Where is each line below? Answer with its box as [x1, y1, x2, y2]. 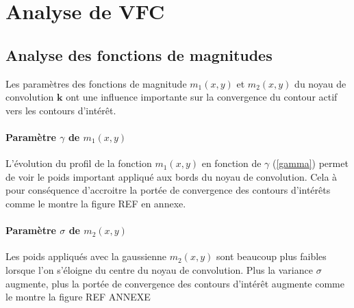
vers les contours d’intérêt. [5, 103, 116, 117]
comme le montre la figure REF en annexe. [5, 196, 186, 210]
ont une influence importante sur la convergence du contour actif [66, 90, 338, 104]
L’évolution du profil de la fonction [5, 156, 152, 170]
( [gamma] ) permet [273, 156, 349, 170]
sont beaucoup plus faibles [216, 249, 327, 264]
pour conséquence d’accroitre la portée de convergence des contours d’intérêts [5, 183, 331, 197]
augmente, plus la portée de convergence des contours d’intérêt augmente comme [5, 276, 344, 290]
